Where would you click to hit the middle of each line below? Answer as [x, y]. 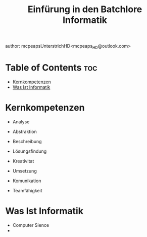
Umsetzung [24, 171]
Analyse [21, 122]
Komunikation [27, 181]
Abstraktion [24, 131]
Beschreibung [27, 141]
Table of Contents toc [51, 68]
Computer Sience [31, 225]
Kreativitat [23, 161]
